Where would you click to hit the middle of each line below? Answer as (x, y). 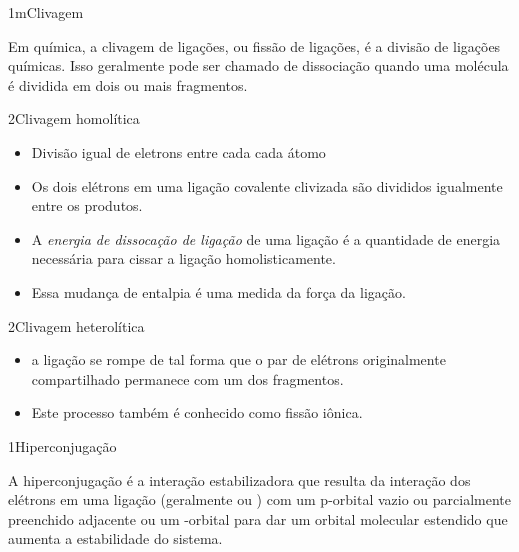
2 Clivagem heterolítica (76, 325)
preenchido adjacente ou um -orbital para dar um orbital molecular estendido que (258, 518)
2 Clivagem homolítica (74, 118)
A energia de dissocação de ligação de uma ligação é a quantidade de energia (266, 238)
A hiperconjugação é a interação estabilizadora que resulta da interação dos (239, 479)
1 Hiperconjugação (62, 445)
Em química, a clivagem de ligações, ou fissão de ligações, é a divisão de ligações (254, 45)
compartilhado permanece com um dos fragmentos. (187, 378)
